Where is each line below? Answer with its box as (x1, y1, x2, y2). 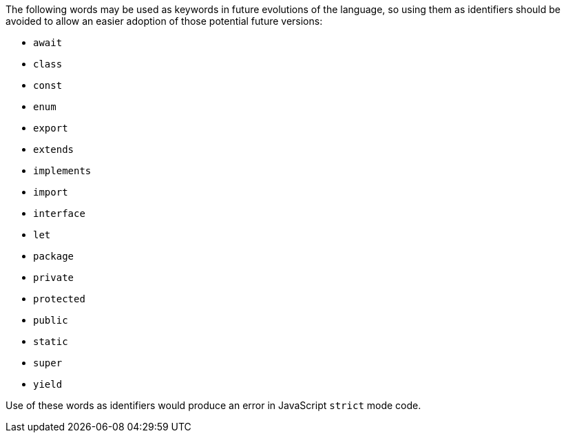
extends (33, 144, 74, 155)
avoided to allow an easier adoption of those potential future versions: (6, 15, 323, 27)
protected (33, 293, 85, 304)
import (33, 187, 68, 198)
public (33, 315, 68, 326)
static (33, 336, 68, 347)
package (33, 251, 74, 262)
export (33, 123, 68, 134)
